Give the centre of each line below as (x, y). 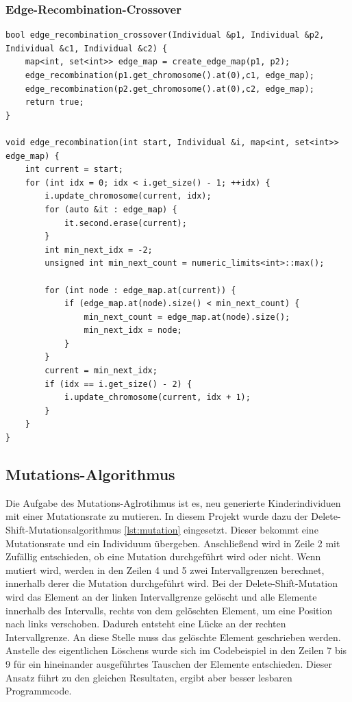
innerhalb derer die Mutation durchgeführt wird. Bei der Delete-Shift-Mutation (172, 583)
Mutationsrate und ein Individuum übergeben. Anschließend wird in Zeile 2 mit (173, 543)
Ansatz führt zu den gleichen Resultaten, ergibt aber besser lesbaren (149, 677)
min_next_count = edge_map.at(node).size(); (187, 317)
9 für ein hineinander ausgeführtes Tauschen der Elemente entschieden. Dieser (169, 663)
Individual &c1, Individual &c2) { (87, 48)
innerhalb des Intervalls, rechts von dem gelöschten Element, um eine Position (169, 610)
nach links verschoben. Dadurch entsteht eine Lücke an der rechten (146, 624)
